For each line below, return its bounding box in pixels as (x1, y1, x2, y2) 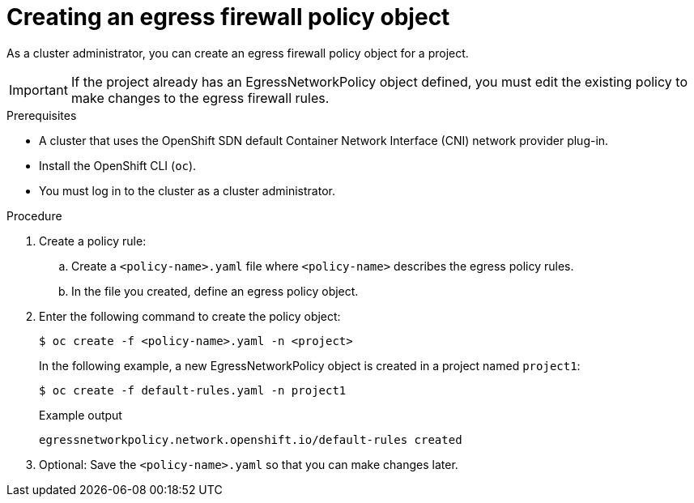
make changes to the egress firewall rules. (70, 89, 330, 106)
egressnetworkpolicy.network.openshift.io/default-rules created (39, 433, 462, 446)
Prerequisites (6, 108, 77, 122)
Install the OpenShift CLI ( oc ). (39, 158, 197, 173)
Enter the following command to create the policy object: (39, 309, 341, 323)
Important (9, 81, 68, 98)
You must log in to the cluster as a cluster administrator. (39, 183, 335, 198)
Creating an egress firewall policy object (6, 3, 450, 31)
